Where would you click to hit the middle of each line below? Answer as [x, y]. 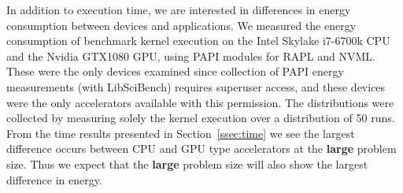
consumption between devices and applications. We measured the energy [181, 25]
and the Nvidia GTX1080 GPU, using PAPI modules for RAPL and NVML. [191, 56]
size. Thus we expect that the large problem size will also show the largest [187, 163]
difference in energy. [54, 179]
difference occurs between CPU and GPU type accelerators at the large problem [201, 148]
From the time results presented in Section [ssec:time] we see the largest [181, 133]
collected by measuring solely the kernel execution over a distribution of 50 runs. [201, 118]
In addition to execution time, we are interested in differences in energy [179, 9]
